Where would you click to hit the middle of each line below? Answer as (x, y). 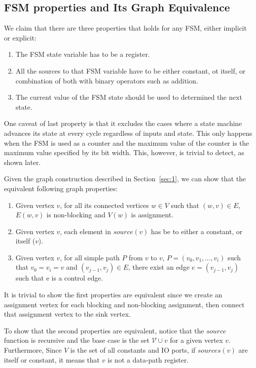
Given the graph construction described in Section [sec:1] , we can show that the (125, 179)
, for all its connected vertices (104, 205)
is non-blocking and (76, 215)
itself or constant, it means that (52, 359)
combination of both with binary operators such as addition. (107, 80)
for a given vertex (196, 340)
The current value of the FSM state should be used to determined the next (129, 97)
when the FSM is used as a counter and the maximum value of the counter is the (127, 143)
